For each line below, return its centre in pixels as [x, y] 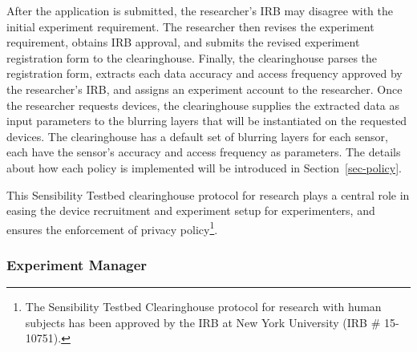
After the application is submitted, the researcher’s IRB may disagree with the [200, 10]
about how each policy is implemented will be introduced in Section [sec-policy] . [204, 167]
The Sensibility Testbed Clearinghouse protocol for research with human [203, 307]
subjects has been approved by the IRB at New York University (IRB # [203, 322]
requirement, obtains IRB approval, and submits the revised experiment [183, 42]
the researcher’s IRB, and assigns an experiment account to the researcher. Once [204, 89]
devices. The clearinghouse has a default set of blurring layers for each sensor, [197, 136]
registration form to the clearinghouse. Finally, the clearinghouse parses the [192, 57]
